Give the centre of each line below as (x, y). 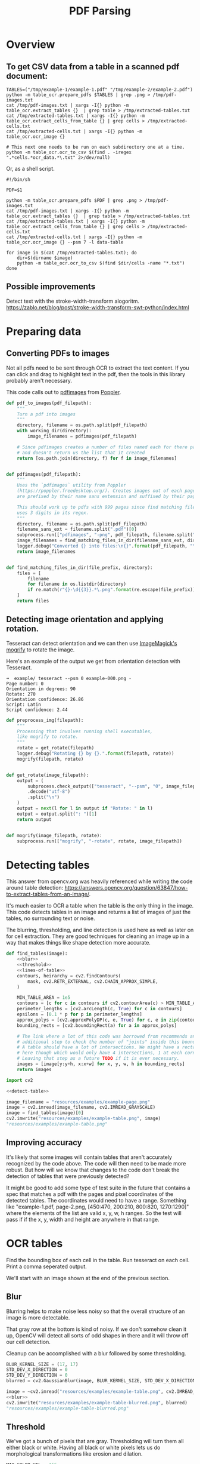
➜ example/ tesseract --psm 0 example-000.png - (69, 678)
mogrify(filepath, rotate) (50, 759)
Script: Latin (24, 705)
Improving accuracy (44, 1142)
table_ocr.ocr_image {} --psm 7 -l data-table (65, 242)
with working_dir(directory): (54, 431)
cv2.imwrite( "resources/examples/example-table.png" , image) (84, 1119)
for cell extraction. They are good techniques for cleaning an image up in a (98, 936)
